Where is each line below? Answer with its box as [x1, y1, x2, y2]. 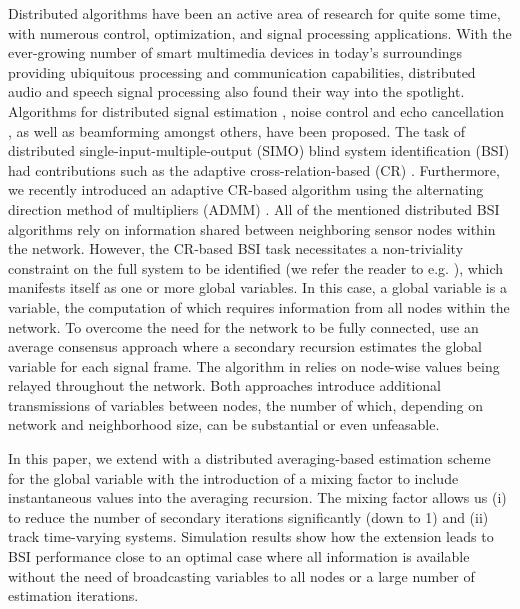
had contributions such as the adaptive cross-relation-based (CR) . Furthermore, [8, 159, 500, 180]
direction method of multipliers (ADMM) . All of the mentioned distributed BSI [8, 198, 500, 219]
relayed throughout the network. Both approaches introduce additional [8, 375, 441, 396]
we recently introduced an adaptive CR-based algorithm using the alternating [8, 179, 484, 200]
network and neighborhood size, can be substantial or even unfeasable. [8, 414, 440, 435]
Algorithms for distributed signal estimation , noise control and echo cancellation [8, 100, 505, 121]
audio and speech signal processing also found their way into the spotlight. [8, 81, 465, 102]
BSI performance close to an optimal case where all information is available [8, 546, 470, 567]
